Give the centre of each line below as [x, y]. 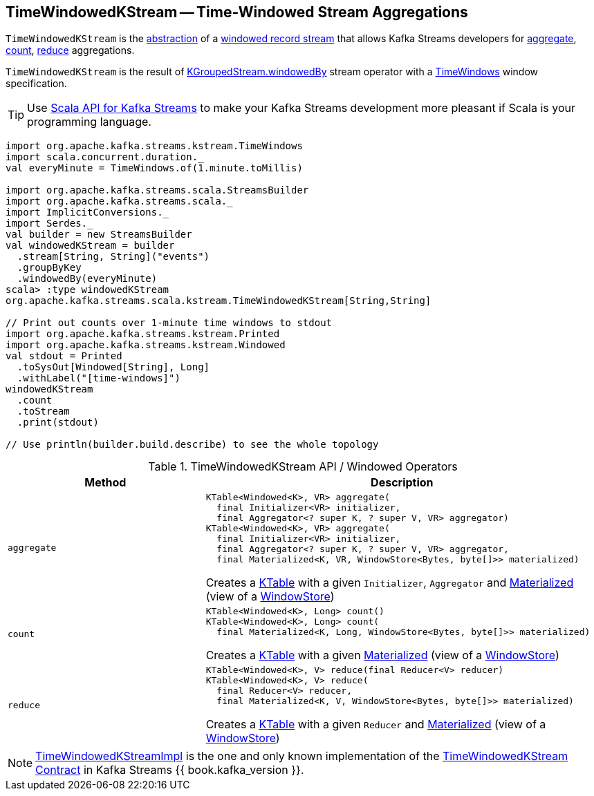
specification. [36, 84]
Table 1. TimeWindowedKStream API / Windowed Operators [303, 467]
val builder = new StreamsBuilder [99, 235]
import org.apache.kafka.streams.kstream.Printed [143, 334]
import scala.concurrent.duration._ [105, 157]
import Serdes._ [49, 224]
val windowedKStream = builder [90, 246]
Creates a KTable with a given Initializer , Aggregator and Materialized [390, 583]
